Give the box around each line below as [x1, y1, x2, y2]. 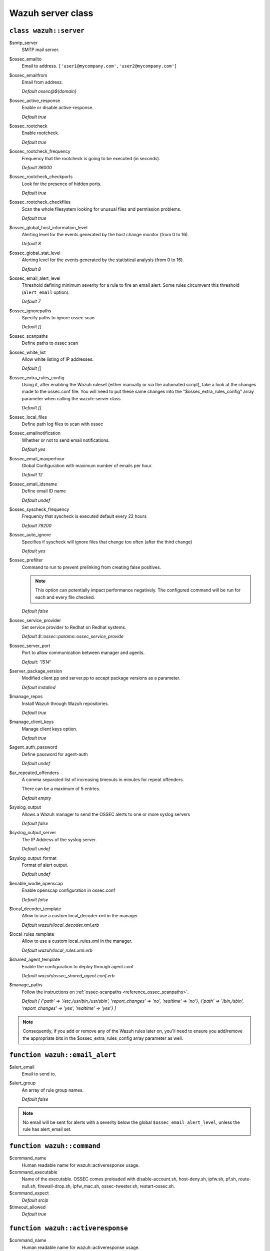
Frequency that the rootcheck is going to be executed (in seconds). [21, 155, 160, 161]
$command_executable [9, 1169, 57, 1175]
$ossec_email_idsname [9, 481, 57, 487]
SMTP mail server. [21, 47, 59, 53]
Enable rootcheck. [21, 130, 59, 136]
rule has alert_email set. [22, 1126, 72, 1132]
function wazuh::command [9, 1142, 100, 1150]
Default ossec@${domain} [21, 88, 77, 95]
